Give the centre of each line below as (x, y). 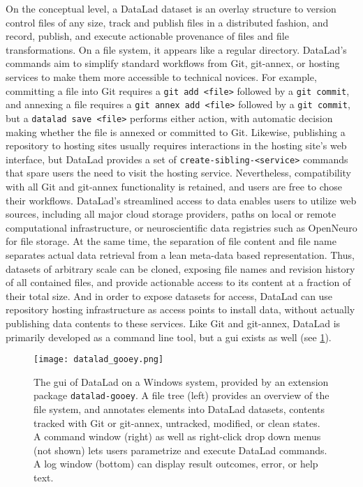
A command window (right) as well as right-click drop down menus (177, 436)
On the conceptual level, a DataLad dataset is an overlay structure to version (171, 8)
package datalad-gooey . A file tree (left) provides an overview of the (181, 395)
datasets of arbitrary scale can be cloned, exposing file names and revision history (180, 268)
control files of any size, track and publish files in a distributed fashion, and (167, 22)
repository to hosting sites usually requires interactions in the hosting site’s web (176, 145)
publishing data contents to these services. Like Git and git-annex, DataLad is (173, 323)
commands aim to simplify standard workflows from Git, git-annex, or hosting (173, 63)
